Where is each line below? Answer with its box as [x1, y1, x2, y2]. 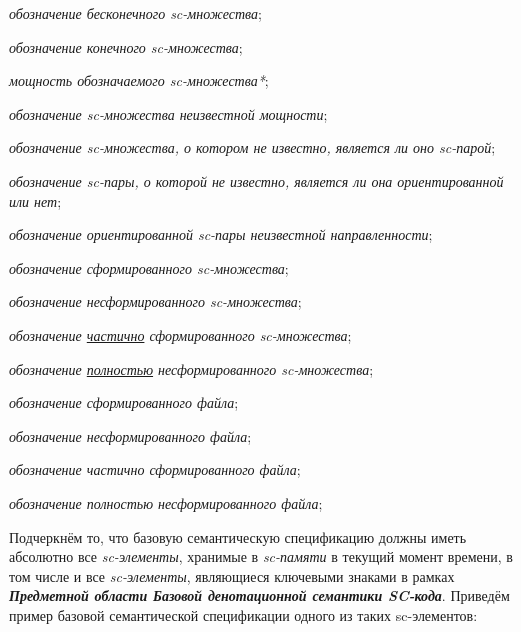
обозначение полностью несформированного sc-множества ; [9, 358, 374, 379]
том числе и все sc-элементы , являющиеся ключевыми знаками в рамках [9, 565, 455, 586]
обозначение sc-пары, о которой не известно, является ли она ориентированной [9, 170, 504, 191]
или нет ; [9, 190, 62, 211]
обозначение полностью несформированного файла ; [9, 492, 323, 513]
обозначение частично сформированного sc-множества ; [9, 324, 352, 345]
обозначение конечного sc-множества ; [9, 36, 243, 57]
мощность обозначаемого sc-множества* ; [9, 70, 269, 91]
